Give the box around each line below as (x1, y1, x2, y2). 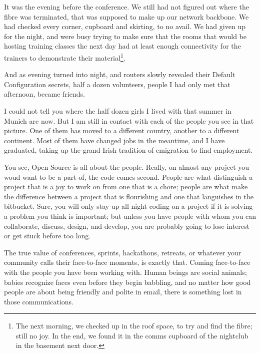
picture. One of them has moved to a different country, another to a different (4, 125, 239, 136)
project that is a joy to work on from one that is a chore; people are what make (4, 181, 248, 192)
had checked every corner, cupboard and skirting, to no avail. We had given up (4, 21, 245, 32)
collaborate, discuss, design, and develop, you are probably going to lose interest (4, 220, 250, 231)
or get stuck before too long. (4, 230, 91, 241)
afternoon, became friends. (4, 89, 85, 99)
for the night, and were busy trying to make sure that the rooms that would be (4, 31, 246, 41)
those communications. (4, 296, 73, 306)
